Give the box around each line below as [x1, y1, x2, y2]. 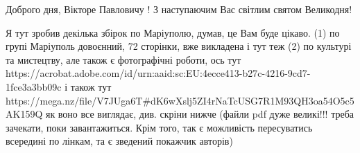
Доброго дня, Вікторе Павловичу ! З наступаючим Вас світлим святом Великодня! [6, 2, 352, 16]
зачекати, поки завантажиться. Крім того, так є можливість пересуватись [6, 120, 313, 134]
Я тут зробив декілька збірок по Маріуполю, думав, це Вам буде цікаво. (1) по [6, 25, 340, 39]
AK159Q [6, 107, 43, 121]
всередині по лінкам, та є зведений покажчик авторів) [6, 134, 233, 148]
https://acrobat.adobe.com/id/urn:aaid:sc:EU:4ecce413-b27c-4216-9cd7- [6, 66, 311, 80]
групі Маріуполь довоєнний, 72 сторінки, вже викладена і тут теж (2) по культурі [6, 39, 352, 53]
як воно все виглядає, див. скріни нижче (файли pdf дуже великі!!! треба [45, 107, 354, 121]
